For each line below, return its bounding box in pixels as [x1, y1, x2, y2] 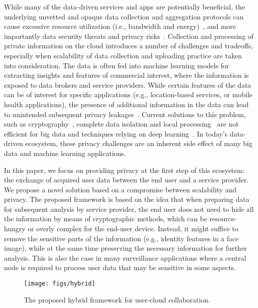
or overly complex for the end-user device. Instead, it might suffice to [27, 223, 239, 234]
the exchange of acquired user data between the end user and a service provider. [4, 174, 249, 185]
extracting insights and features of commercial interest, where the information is [4, 70, 249, 80]
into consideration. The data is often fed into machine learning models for [4, 60, 229, 70]
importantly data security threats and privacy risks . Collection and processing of [4, 30, 254, 41]
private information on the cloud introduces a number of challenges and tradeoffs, [4, 40, 253, 51]
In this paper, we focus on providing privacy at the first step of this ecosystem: [4, 164, 245, 175]
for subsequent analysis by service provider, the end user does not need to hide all [4, 203, 254, 214]
